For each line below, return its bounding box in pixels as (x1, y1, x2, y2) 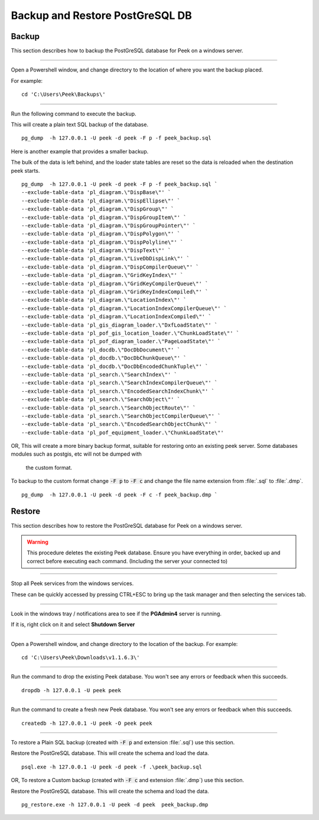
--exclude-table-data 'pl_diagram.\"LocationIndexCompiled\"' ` (21, 314, 212, 320)
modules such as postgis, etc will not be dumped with (11, 450, 142, 458)
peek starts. (11, 167, 40, 174)
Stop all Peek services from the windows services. (11, 580, 134, 587)
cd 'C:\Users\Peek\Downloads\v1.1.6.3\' (21, 654, 140, 661)
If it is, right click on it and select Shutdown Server (11, 621, 135, 628)
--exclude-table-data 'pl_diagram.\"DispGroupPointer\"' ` (21, 222, 196, 229)
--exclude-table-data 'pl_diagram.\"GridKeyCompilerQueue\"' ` (21, 280, 209, 287)
